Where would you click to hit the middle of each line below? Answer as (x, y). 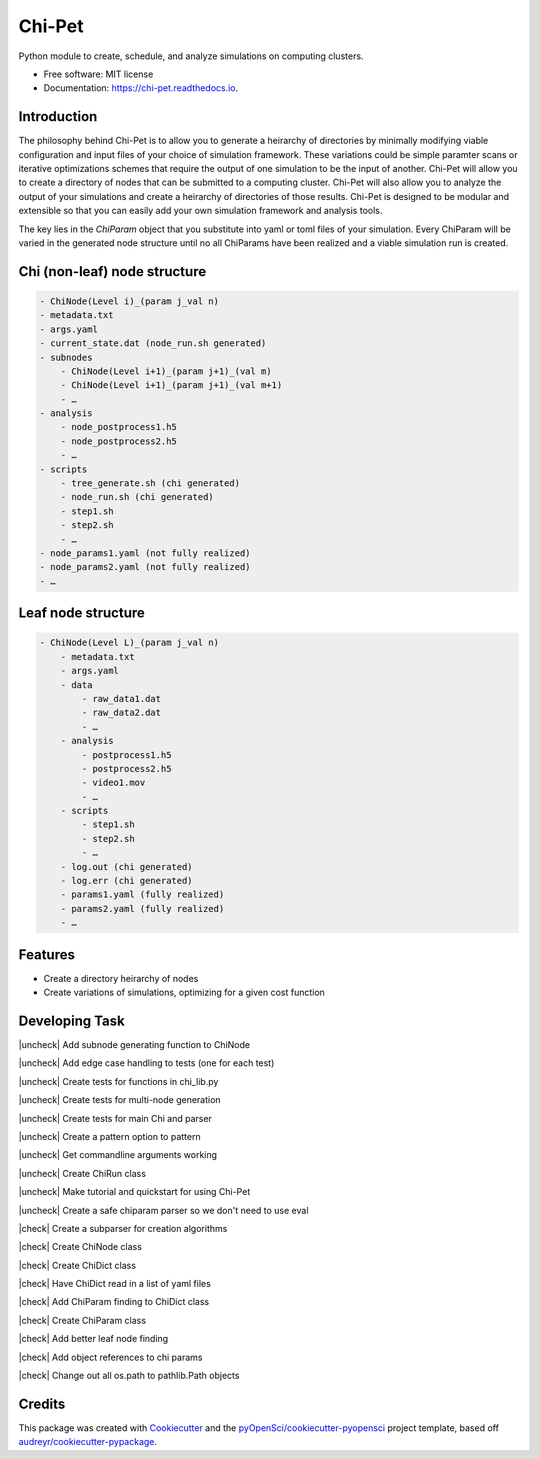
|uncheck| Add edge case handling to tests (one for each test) (146, 1063)
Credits (42, 1403)
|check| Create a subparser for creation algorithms (123, 1228)
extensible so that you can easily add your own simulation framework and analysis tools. (200, 211)
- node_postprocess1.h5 (118, 427)
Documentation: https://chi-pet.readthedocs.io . (141, 88)
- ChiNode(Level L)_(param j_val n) (129, 643)
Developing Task (71, 1020)
